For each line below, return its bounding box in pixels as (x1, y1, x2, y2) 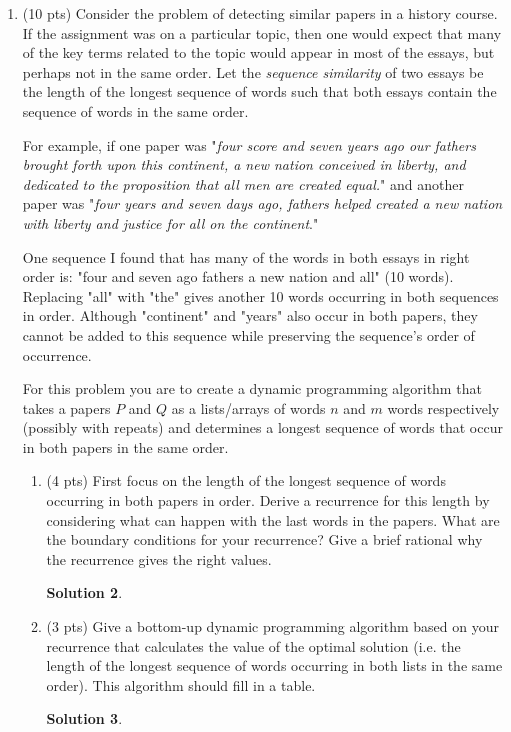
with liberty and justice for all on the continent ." (22, 212, 319, 233)
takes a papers (22, 397, 111, 418)
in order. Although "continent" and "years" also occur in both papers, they (22, 305, 478, 326)
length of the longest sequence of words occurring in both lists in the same (46, 655, 503, 676)
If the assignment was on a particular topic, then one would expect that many (22, 22, 502, 43)
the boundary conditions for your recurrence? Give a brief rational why (46, 529, 483, 550)
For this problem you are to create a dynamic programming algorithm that (22, 378, 482, 399)
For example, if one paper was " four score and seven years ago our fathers (22, 134, 476, 155)
